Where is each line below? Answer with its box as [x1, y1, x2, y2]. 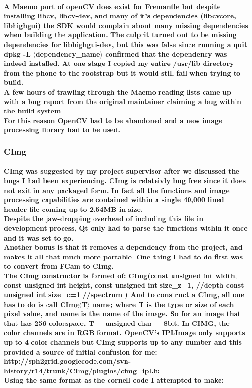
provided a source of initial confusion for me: [4, 346, 157, 356]
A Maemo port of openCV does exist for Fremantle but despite [4, 1, 220, 11]
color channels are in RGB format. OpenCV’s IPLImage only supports [4, 327, 245, 338]
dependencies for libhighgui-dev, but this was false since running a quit [4, 39, 247, 49]
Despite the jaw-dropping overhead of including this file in [4, 213, 204, 224]
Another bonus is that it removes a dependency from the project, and [4, 242, 243, 252]
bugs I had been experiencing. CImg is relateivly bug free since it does [4, 175, 246, 185]
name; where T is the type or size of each [92, 299, 234, 309]
